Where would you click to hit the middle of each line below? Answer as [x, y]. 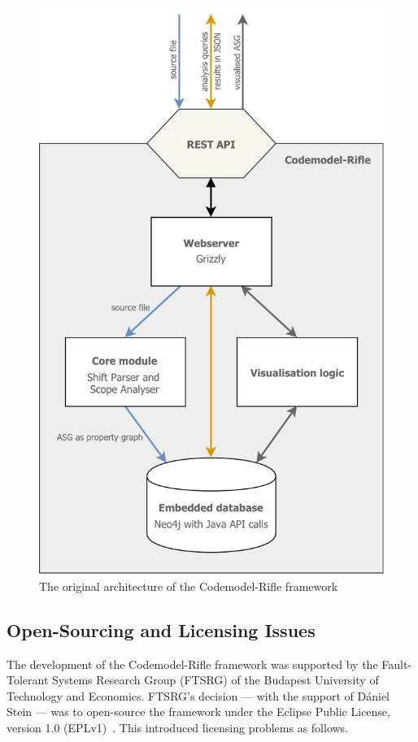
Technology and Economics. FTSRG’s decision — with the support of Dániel [198, 695]
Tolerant [28, 680]
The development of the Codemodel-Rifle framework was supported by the [192, 664]
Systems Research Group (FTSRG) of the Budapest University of [216, 680]
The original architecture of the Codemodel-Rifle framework [189, 586]
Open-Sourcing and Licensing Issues [161, 629]
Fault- [397, 664]
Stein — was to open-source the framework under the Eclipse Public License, [198, 712]
